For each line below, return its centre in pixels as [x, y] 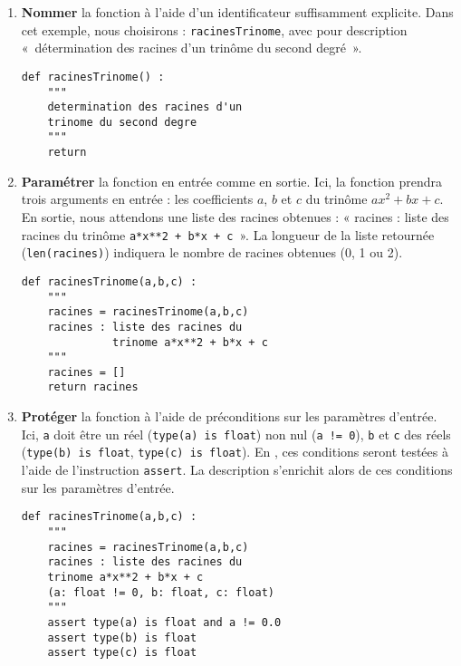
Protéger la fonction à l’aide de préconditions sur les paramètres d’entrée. [229, 416]
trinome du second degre [122, 122]
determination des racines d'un [145, 107]
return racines [93, 387]
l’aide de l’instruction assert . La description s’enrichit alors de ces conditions [237, 470]
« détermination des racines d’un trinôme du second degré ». [192, 48]
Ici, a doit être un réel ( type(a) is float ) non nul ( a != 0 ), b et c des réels [236, 434]
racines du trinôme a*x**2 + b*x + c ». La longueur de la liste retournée [228, 234]
